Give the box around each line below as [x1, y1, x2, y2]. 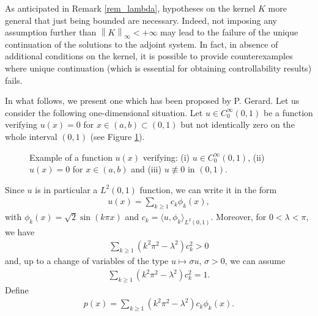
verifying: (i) [142, 150, 190, 163]
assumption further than [5, 26, 97, 39]
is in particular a [35, 183, 98, 196]
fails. [5, 73, 23, 86]
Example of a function [29, 150, 113, 163]
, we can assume [224, 254, 286, 267]
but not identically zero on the [180, 118, 295, 131]
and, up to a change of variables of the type [5, 254, 169, 267]
